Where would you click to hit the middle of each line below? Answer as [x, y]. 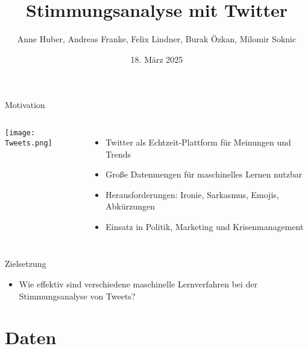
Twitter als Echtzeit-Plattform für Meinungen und [198, 142]
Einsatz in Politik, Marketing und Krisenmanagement [205, 226]
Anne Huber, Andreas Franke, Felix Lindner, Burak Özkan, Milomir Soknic [157, 39]
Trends [118, 154]
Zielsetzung [26, 264]
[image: [20, 133]
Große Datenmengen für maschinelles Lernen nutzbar [204, 174]
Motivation [25, 105]
